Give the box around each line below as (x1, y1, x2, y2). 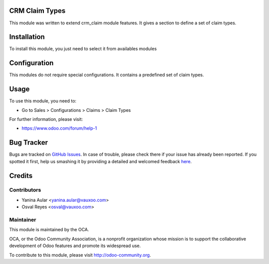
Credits (9, 172, 33, 180)
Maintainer (9, 216, 36, 223)
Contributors (9, 186, 41, 193)
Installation (9, 33, 45, 41)
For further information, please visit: (9, 116, 83, 122)
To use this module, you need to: (9, 98, 77, 104)
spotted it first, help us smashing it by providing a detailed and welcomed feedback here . (9, 158, 192, 164)
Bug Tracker (9, 138, 48, 147)
